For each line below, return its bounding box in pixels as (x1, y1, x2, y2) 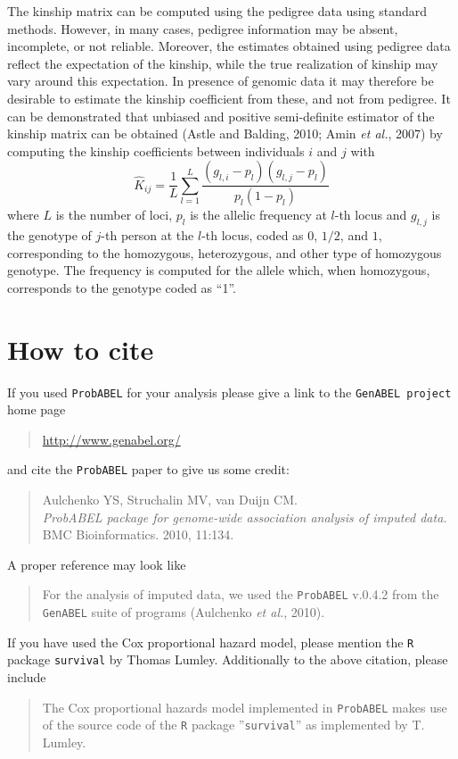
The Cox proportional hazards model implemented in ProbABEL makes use (42, 697, 447, 716)
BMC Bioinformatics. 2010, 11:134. (42, 525, 234, 544)
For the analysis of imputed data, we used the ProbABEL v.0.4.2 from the (42, 585, 439, 604)
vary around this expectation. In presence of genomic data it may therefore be (7, 71, 434, 90)
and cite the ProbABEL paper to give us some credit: (7, 460, 290, 479)
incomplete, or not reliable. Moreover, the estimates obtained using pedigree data (7, 37, 451, 55)
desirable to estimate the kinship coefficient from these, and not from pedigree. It (7, 88, 451, 107)
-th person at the (101, 226, 194, 245)
